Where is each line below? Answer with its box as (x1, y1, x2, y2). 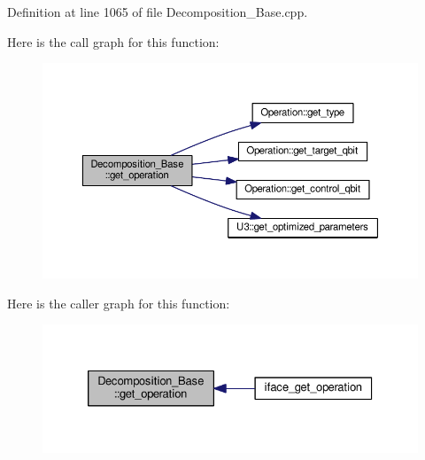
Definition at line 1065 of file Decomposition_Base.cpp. (7, 3, 308, 20)
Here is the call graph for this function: (7, 32, 220, 51)
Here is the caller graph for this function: (7, 293, 230, 312)
